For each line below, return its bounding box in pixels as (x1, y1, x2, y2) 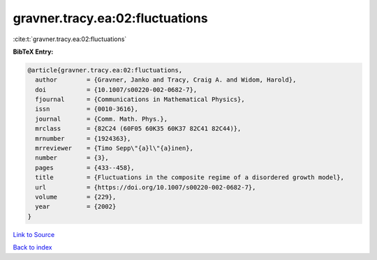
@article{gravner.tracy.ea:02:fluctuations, (27, 66, 183, 74)
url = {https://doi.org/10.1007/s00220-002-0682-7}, (35, 183, 256, 191)
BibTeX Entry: (13, 47, 54, 56)
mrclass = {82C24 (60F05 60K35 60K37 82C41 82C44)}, (35, 125, 242, 132)
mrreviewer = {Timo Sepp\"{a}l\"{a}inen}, (35, 144, 193, 153)
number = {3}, (35, 154, 110, 162)
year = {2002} (35, 203, 117, 211)
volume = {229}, (35, 193, 117, 201)
